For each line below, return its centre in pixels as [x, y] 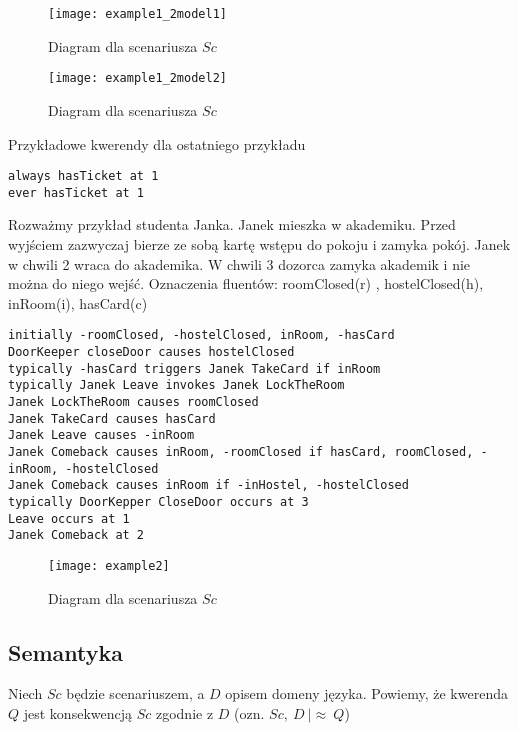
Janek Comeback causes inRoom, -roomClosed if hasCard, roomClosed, [241, 451]
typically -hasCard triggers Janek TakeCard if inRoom [194, 368]
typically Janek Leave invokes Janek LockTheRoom [176, 385]
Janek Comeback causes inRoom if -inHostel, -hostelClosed [208, 485]
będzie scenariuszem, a [135, 693]
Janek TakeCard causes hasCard [112, 418]
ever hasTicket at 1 [76, 192]
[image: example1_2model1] [137, 14]
